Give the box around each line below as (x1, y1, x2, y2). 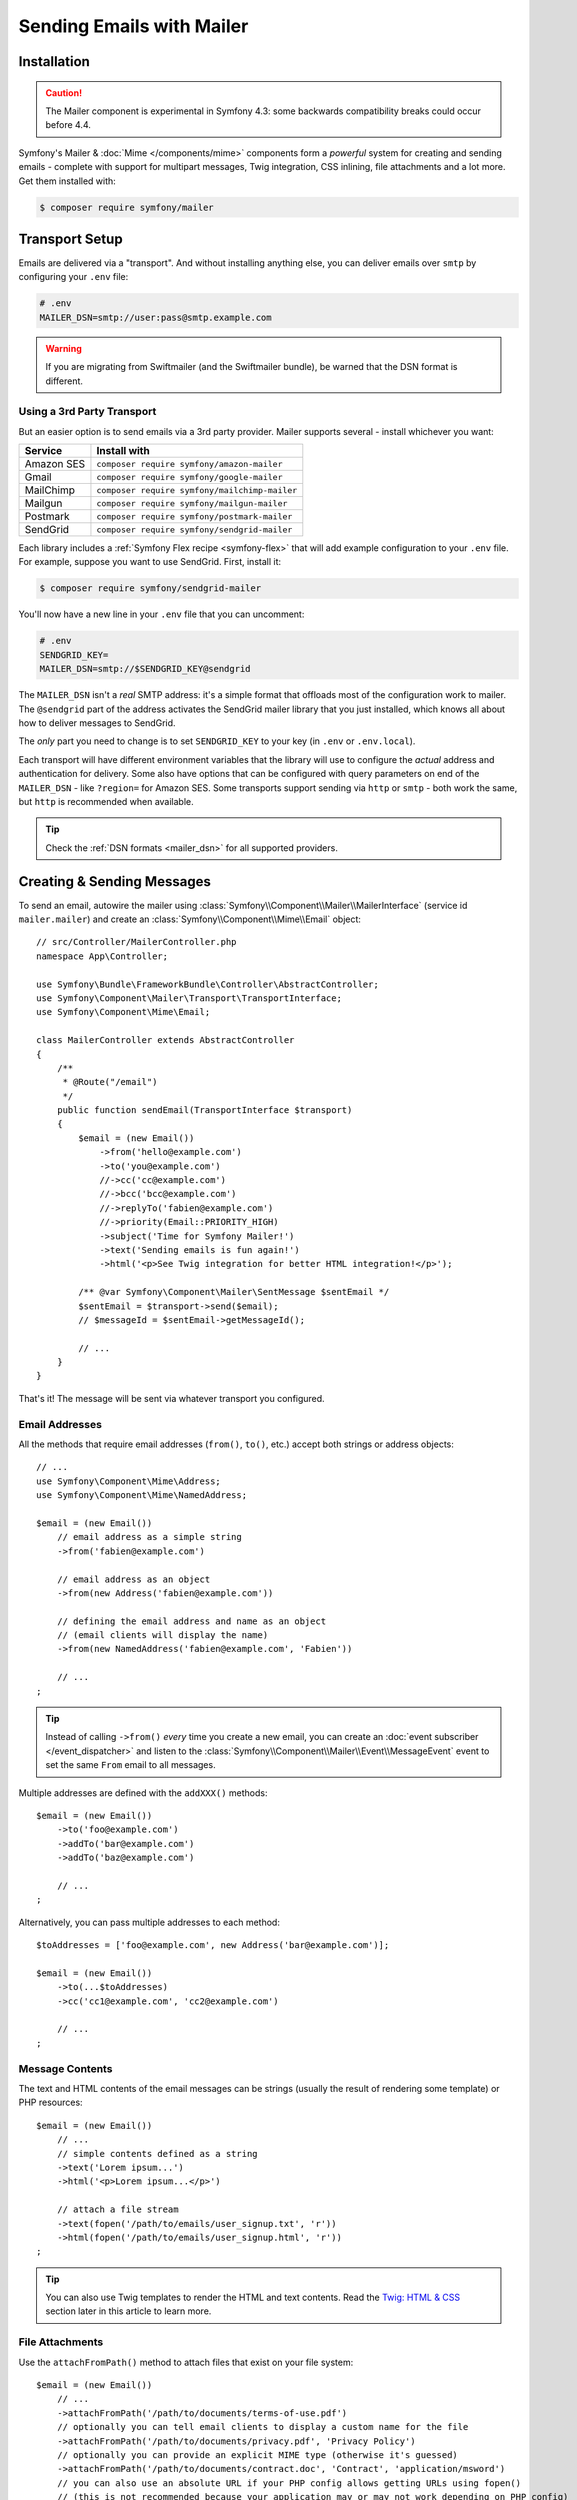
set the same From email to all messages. (45, 1759, 216, 1771)
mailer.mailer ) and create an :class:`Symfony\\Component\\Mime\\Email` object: (18, 913, 362, 925)
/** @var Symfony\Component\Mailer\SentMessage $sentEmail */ (78, 1286, 390, 1298)
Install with (96, 444, 150, 458)
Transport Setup (18, 230, 124, 247)
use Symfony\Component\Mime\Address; (36, 1475, 222, 1487)
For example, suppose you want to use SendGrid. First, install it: (18, 556, 282, 568)
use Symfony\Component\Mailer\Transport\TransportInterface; (36, 992, 342, 1004)
